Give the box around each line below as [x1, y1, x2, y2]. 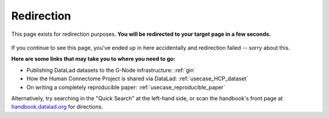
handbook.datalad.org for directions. [11, 103, 104, 111]
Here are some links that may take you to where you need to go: [11, 55, 176, 63]
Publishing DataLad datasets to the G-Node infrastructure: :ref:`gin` [26, 66, 196, 74]
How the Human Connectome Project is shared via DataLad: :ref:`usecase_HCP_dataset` [26, 75, 249, 82]
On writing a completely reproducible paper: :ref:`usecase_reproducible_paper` [26, 83, 225, 91]
